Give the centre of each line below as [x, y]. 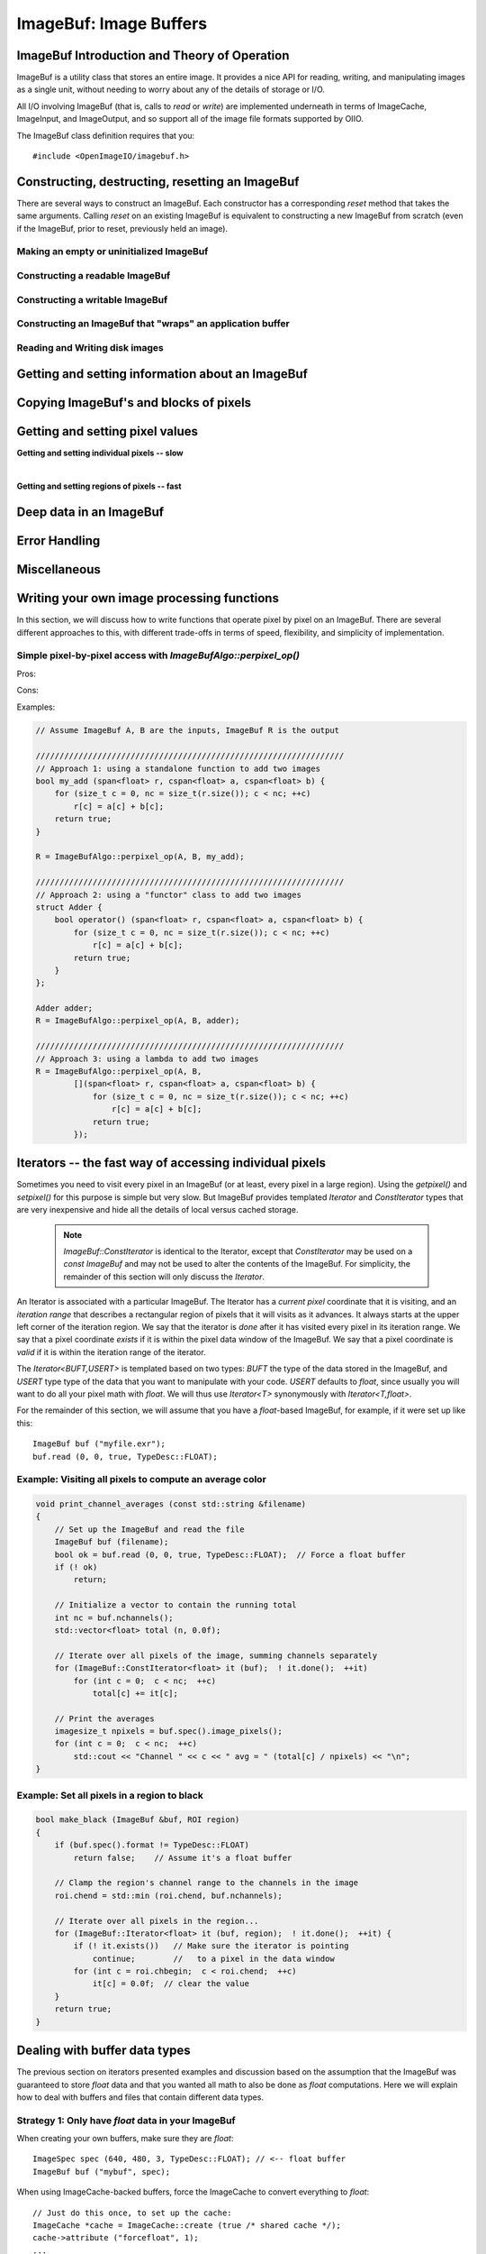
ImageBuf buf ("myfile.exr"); [99, 1444]
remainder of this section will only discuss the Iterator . [164, 1277]
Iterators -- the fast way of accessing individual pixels [171, 1163]
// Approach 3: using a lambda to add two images [147, 1058]
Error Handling [58, 541]
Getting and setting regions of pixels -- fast [99, 486]
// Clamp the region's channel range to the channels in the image [207, 1883]
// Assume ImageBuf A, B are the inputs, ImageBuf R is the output [188, 731]
